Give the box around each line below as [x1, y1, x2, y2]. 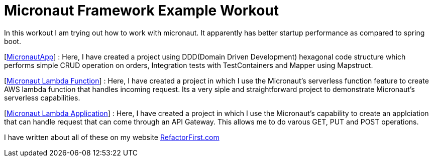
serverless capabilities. [4, 93, 80, 102]
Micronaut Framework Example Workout [4, 2, 279, 19]
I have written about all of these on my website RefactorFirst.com [4, 132, 220, 141]
